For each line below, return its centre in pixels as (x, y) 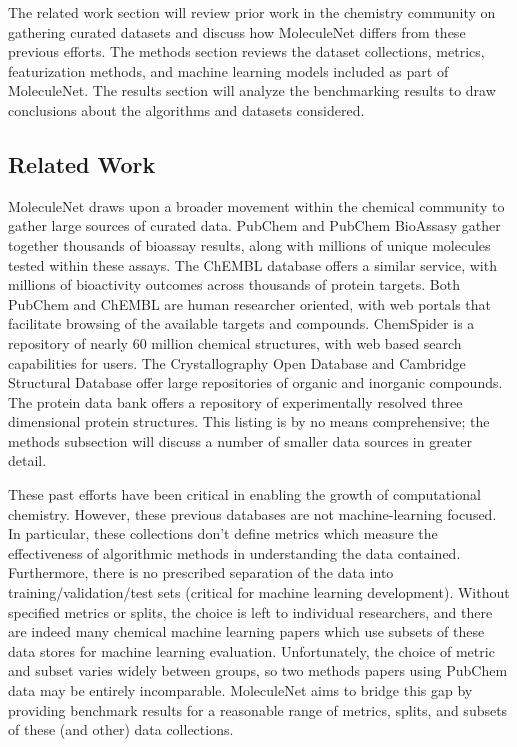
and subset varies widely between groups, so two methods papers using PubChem (258, 670)
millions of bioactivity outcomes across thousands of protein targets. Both (234, 284)
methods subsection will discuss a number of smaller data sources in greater (240, 440)
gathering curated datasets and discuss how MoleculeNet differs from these (237, 31)
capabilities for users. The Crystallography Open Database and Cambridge (237, 362)
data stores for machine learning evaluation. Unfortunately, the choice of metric (251, 650)
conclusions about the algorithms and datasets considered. (186, 109)
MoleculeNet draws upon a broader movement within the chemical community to (256, 205)
